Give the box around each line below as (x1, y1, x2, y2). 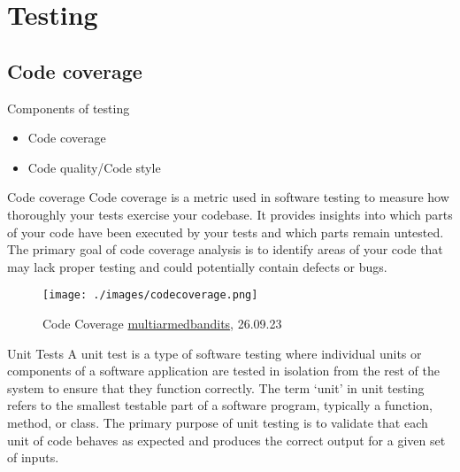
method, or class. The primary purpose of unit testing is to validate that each (7, 413, 428, 431)
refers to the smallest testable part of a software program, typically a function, (7, 396, 433, 414)
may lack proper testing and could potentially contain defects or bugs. (7, 257, 387, 275)
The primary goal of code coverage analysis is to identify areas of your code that (7, 240, 443, 259)
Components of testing (7, 98, 130, 117)
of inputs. (7, 448, 59, 467)
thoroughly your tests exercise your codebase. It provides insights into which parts (7, 205, 453, 223)
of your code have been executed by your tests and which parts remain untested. (7, 222, 444, 241)
